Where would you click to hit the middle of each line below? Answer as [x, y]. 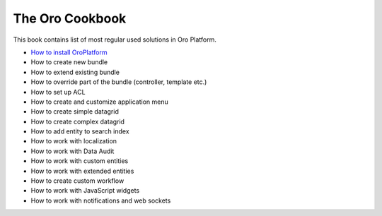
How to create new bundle [69, 62]
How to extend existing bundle [75, 72]
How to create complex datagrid [78, 121]
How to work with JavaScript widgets [85, 191]
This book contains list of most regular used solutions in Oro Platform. [115, 40]
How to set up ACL [58, 92]
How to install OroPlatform [69, 52]
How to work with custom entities [80, 161]
